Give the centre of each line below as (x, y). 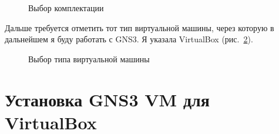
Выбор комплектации (66, 8)
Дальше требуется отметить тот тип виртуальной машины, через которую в (139, 27)
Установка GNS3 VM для (107, 99)
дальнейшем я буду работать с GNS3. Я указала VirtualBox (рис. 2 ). (129, 39)
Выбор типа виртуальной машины (89, 58)
